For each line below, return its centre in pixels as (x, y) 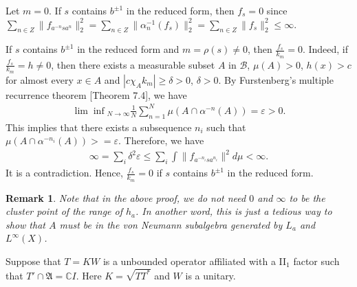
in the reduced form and (128, 49)
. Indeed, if (325, 49)
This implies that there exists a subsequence (99, 127)
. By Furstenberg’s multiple (276, 79)
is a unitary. (210, 275)
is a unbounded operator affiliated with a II (195, 261)
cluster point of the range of (64, 211)
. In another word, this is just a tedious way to (234, 211)
